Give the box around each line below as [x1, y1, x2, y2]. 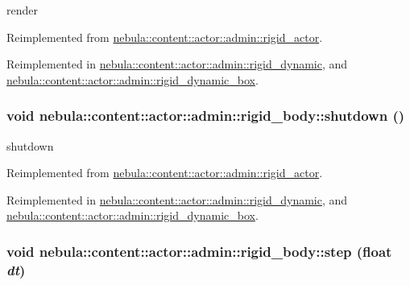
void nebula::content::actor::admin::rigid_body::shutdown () [6, 105, 405, 126]
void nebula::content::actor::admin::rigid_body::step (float [6, 241, 392, 261]
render [6, 2, 38, 18]
